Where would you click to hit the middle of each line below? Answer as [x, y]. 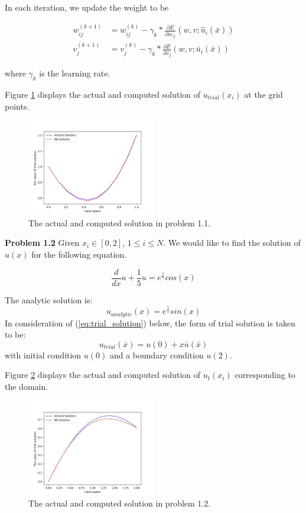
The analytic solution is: [49, 299]
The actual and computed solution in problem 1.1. [120, 222]
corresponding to [265, 375]
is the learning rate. [75, 73]
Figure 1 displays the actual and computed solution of [103, 94]
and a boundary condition [157, 355]
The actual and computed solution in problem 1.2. [120, 503]
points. [17, 106]
